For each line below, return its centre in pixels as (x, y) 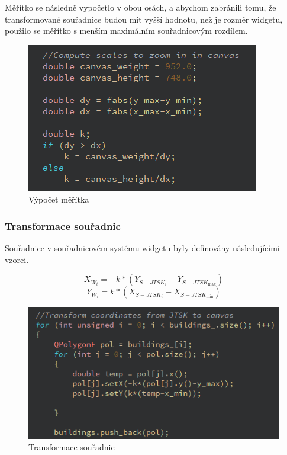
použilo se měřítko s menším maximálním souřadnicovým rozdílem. (126, 31)
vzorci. (17, 259)
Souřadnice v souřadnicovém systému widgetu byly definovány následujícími (142, 248)
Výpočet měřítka (59, 199)
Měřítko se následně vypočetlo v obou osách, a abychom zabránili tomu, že (141, 7)
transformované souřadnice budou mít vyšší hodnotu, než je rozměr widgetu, (144, 19)
